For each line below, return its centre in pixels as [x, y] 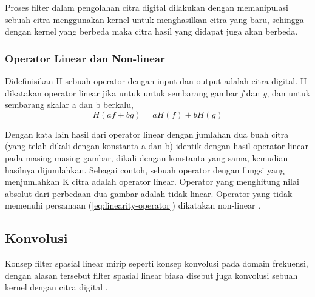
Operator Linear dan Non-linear [85, 58]
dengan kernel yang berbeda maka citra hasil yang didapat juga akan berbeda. [151, 31]
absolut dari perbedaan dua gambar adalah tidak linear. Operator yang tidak [149, 193]
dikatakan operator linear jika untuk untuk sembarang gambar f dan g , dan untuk [158, 92]
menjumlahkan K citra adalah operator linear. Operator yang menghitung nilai [152, 182]
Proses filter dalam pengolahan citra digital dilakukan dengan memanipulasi [147, 7]
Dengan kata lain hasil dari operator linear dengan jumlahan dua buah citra [147, 134]
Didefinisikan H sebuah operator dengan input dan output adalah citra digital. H [156, 81]
